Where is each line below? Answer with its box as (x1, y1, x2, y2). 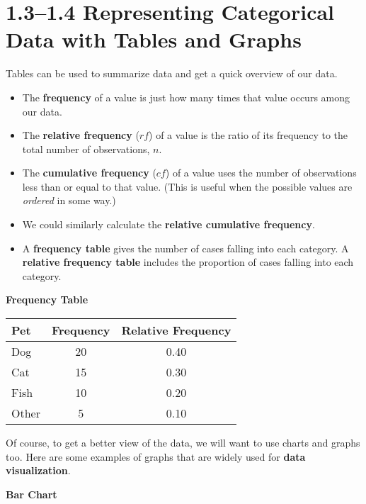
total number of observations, (22, 141, 150, 156)
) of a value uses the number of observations (165, 165, 357, 180)
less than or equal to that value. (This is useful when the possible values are (22, 179, 353, 194)
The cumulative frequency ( (22, 165, 156, 180)
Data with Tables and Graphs (6, 25, 302, 54)
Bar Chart (6, 486, 57, 501)
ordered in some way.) (22, 193, 116, 208)
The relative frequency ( (22, 128, 139, 142)
